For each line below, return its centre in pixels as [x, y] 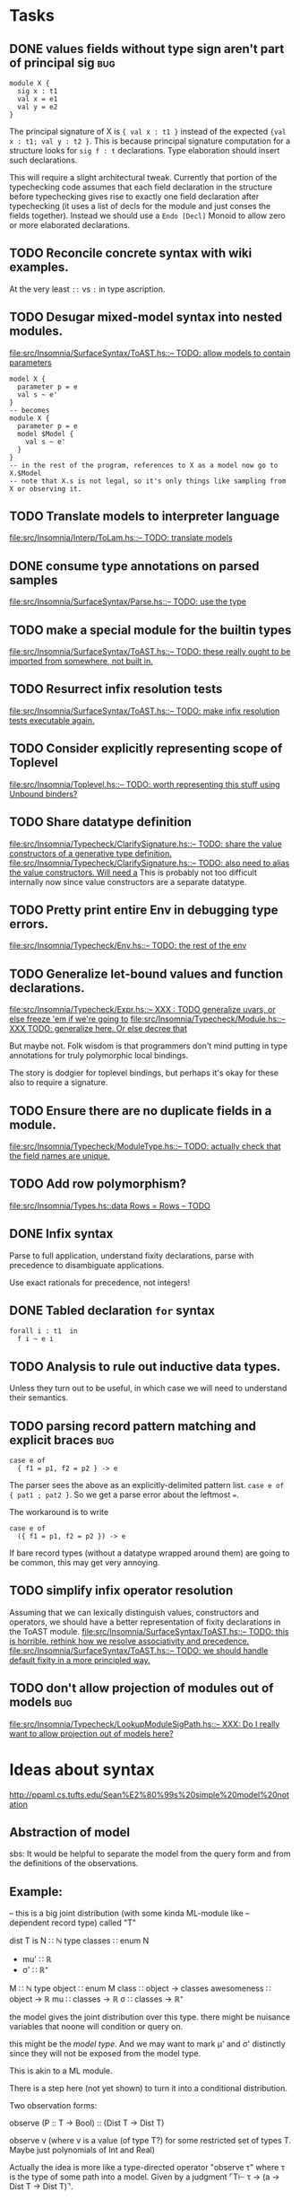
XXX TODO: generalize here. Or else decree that [99, 1029]
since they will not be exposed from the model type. [105, 2054]
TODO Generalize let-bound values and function [146, 973]
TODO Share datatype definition [101, 822]
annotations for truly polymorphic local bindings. [99, 1056]
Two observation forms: [53, 2106]
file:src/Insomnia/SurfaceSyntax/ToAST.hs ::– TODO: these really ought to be [150, 652]
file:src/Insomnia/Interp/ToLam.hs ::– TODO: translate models [121, 538]
